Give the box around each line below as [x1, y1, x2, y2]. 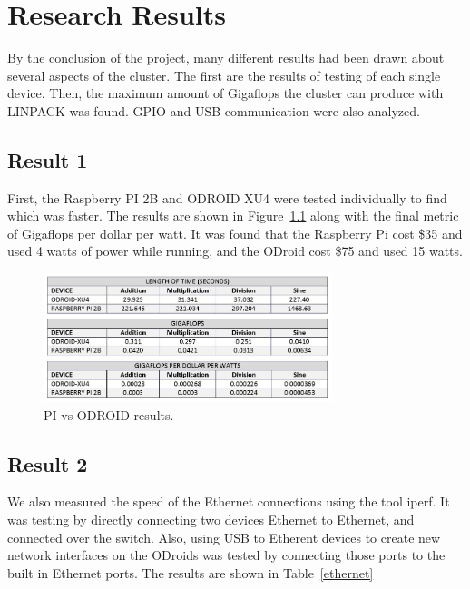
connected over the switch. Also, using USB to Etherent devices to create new [7, 527, 441, 546]
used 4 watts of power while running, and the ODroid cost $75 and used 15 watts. [7, 241, 463, 260]
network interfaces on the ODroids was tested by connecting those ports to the [7, 545, 446, 564]
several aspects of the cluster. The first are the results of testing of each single [7, 65, 441, 84]
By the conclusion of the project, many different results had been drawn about [7, 48, 445, 67]
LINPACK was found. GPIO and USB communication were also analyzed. [7, 101, 420, 120]
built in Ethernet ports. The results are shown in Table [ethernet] [7, 563, 374, 582]
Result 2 [7, 449, 88, 477]
